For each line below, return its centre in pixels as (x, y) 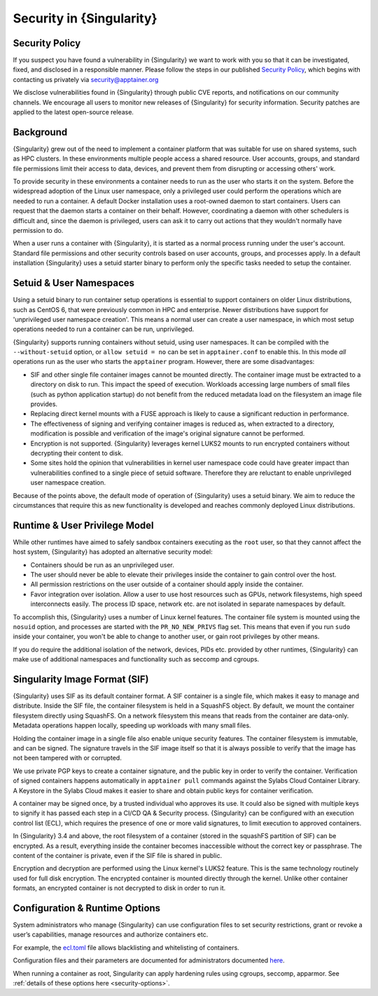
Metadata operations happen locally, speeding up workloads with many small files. (132, 725)
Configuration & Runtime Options (87, 908)
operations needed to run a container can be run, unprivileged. (104, 329)
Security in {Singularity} (85, 18)
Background (40, 132)
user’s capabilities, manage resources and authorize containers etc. (111, 935)
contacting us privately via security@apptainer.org (86, 79)
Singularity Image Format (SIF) (81, 679)
